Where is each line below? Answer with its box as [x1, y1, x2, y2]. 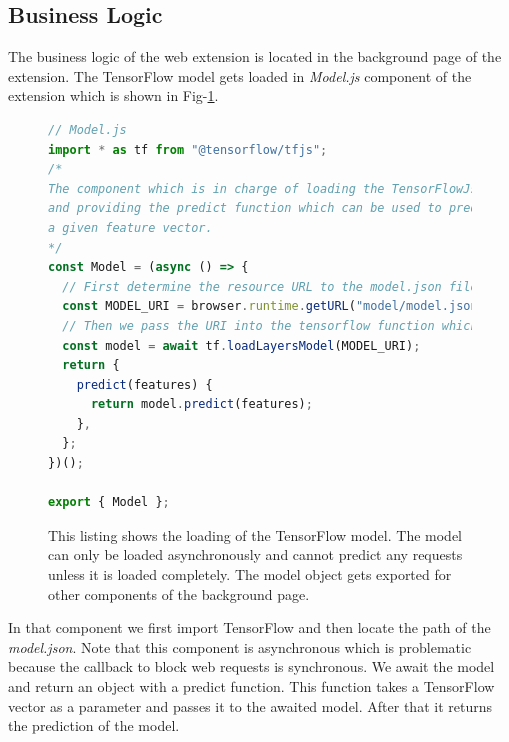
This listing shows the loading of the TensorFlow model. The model [48, 524, 462, 545]
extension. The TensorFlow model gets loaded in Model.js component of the [8, 65, 472, 86]
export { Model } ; [48, 495, 170, 510]
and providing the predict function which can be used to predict [48, 201, 500, 216]
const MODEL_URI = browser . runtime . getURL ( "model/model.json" [62, 299, 485, 314]
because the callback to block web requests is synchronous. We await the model [8, 656, 495, 677]
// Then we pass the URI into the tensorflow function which [62, 318, 478, 333]
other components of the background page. [48, 583, 310, 604]
